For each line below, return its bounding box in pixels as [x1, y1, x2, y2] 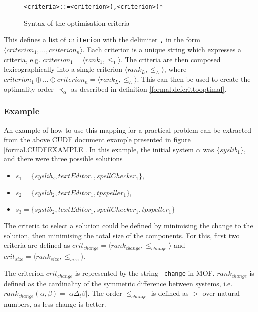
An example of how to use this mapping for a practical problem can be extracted [4, 124, 252, 135]
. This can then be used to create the [137, 74, 251, 84]
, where [164, 64, 187, 74]
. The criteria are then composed [121, 54, 221, 64]
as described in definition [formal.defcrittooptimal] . [71, 83, 227, 94]
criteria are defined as [4, 240, 70, 250]
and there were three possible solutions [4, 154, 123, 164]
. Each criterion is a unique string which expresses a [82, 44, 241, 54]
